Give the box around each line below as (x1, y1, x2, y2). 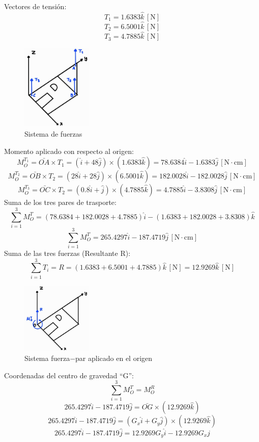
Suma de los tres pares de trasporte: (4, 197, 117, 207)
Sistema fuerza (24, 353, 70, 363)
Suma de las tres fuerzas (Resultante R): (4, 247, 131, 258)
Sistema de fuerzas (24, 128, 82, 139)
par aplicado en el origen (75, 353, 153, 363)
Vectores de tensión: (4, 1, 67, 11)
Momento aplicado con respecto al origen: (4, 145, 134, 156)
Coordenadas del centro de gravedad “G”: (4, 370, 134, 380)
